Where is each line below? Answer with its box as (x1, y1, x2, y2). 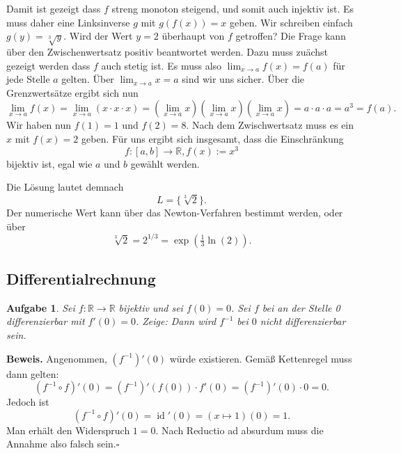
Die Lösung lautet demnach (6, 180, 124, 194)
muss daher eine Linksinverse (6, 15, 130, 29)
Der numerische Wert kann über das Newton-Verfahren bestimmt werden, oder (6, 205, 343, 219)
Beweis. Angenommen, (6, 351, 107, 365)
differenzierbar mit (6, 314, 85, 328)
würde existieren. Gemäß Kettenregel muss (169, 351, 352, 365)
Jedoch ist (6, 395, 49, 409)
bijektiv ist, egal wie (6, 156, 93, 170)
